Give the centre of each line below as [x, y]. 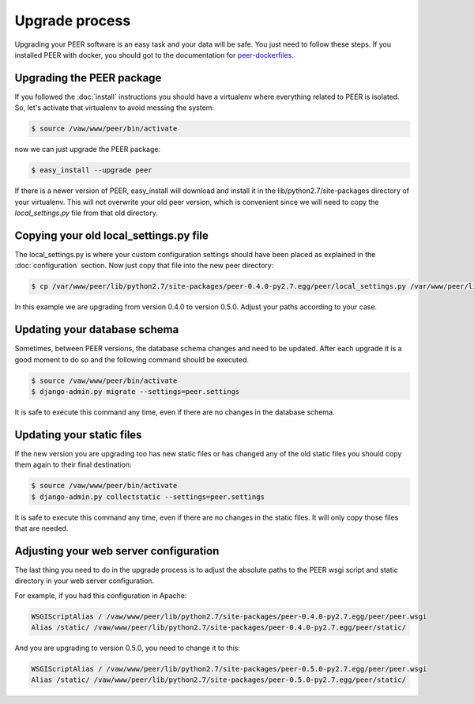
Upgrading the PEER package [88, 78]
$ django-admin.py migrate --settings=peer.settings [135, 391]
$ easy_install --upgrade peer [92, 170]
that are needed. [41, 528]
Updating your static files [78, 435]
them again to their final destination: [73, 465]
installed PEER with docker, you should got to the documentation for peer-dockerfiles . [154, 55]
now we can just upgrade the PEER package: [88, 150]
